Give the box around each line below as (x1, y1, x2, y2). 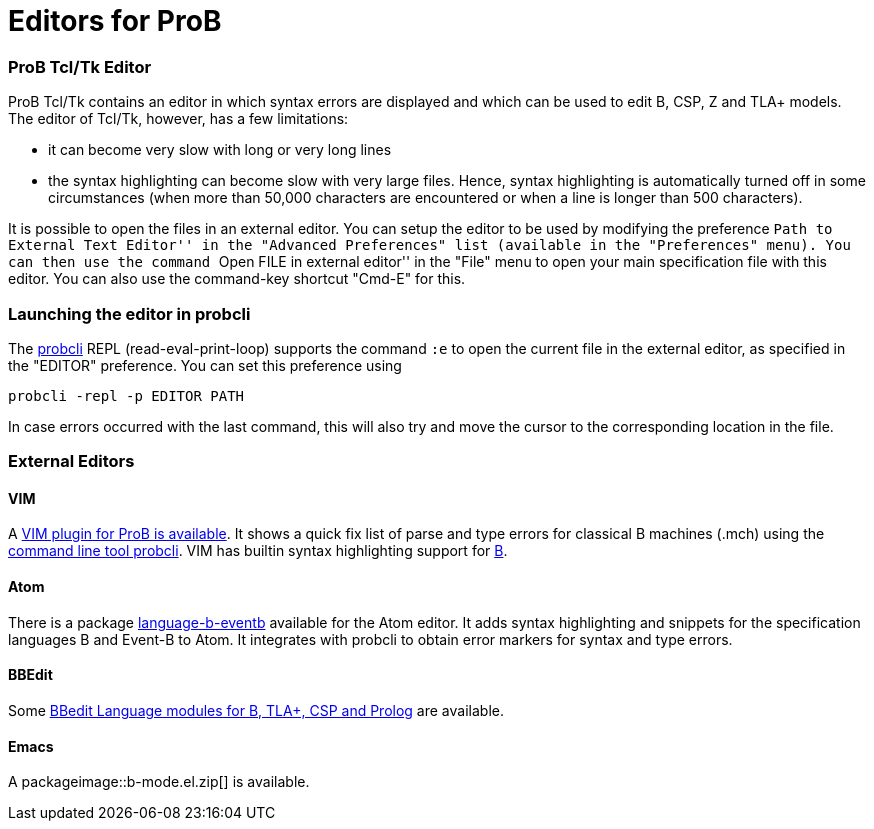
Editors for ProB (8, 4, 222, 38)
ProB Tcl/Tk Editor (8, 56, 152, 77)
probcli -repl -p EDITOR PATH (8, 387, 245, 404)
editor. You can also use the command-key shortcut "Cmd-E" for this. (8, 270, 466, 288)
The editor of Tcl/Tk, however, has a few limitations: (8, 110, 349, 128)
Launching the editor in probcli (8, 303, 251, 324)
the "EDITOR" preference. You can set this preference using (8, 356, 402, 374)
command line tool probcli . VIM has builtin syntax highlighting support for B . (8, 542, 508, 560)
